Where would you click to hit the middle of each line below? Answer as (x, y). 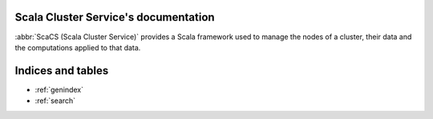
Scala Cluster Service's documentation (115, 17)
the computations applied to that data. (78, 47)
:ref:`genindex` (59, 89)
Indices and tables (62, 71)
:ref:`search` (55, 101)
